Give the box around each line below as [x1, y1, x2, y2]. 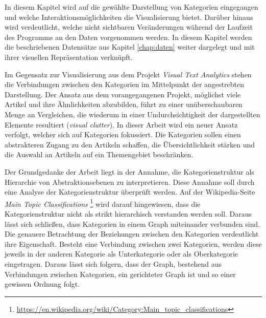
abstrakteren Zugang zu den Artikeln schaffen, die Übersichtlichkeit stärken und [5, 139, 255, 150]
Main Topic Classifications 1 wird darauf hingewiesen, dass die [5, 197, 201, 209]
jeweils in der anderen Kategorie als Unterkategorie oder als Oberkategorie [5, 248, 238, 259]
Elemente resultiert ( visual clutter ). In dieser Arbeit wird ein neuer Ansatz [5, 119, 238, 130]
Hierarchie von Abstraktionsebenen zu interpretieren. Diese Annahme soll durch [5, 176, 255, 187]
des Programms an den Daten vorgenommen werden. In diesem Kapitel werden [5, 31, 252, 42]
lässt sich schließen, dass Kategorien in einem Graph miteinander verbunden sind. [5, 218, 260, 229]
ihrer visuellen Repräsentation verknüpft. [5, 51, 133, 62]
